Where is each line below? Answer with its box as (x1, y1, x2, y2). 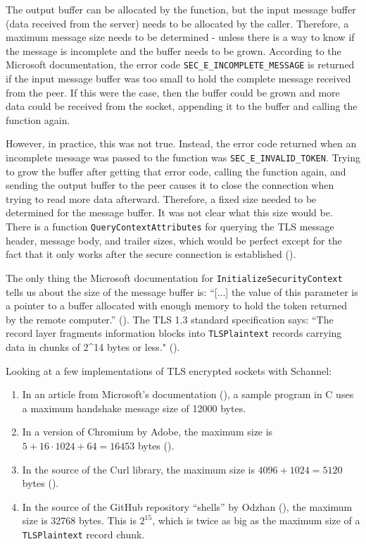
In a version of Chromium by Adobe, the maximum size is (22, 424, 273, 439)
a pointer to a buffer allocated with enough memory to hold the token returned (6, 298, 348, 313)
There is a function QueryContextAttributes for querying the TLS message (6, 219, 334, 234)
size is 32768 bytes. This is (22, 513, 137, 528)
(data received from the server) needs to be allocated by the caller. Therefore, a (6, 16, 349, 30)
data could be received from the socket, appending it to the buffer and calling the (6, 99, 358, 113)
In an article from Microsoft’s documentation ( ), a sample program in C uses (22, 387, 354, 402)
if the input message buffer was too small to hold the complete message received (6, 71, 351, 86)
